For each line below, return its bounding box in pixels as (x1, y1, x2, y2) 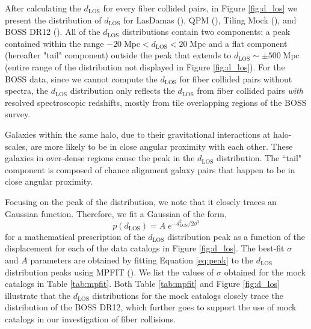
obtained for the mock (224, 265, 306, 278)
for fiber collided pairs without (179, 72, 292, 85)
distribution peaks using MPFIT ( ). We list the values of (5, 265, 214, 278)
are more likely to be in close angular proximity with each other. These (30, 140, 293, 152)
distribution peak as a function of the (167, 230, 306, 242)
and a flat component (208, 37, 288, 49)
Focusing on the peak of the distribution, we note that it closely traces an (5, 195, 277, 208)
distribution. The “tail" (216, 152, 302, 164)
